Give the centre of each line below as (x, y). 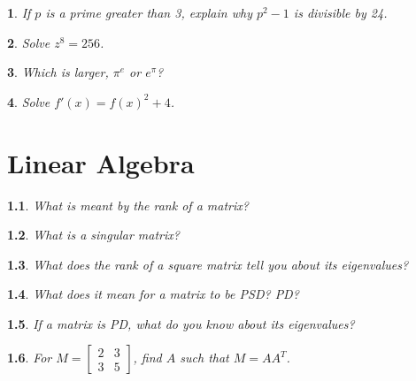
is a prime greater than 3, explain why (149, 12)
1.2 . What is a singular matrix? (93, 235)
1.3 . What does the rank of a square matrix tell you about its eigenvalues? (208, 264)
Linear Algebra (101, 162)
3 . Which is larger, (58, 72)
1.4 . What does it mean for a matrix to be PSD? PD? (153, 294)
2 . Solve (29, 42)
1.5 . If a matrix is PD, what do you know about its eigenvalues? (181, 323)
